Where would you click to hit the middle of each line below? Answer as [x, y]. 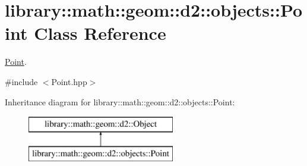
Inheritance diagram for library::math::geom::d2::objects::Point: [120, 101]
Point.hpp [69, 81]
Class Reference [100, 33]
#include [21, 81]
